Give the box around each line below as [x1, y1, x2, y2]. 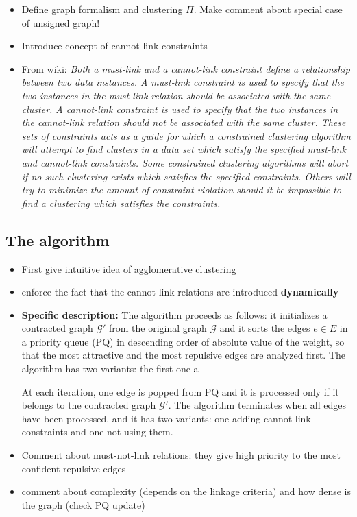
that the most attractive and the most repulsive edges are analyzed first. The [21, 348, 346, 362]
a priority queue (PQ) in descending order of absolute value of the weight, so [21, 334, 345, 348]
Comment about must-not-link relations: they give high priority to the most [21, 448, 341, 462]
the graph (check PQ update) [21, 497, 145, 512]
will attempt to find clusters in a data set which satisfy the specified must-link [21, 142, 347, 156]
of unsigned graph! [21, 15, 100, 29]
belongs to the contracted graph [21, 398, 156, 412]
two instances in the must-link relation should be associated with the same [21, 88, 331, 102]
